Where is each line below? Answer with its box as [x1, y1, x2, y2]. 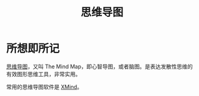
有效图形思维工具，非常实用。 [6, 70, 81, 77]
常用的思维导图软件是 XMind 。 [6, 83, 83, 91]
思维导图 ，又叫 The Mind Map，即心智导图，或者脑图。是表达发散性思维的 [6, 63, 193, 70]
